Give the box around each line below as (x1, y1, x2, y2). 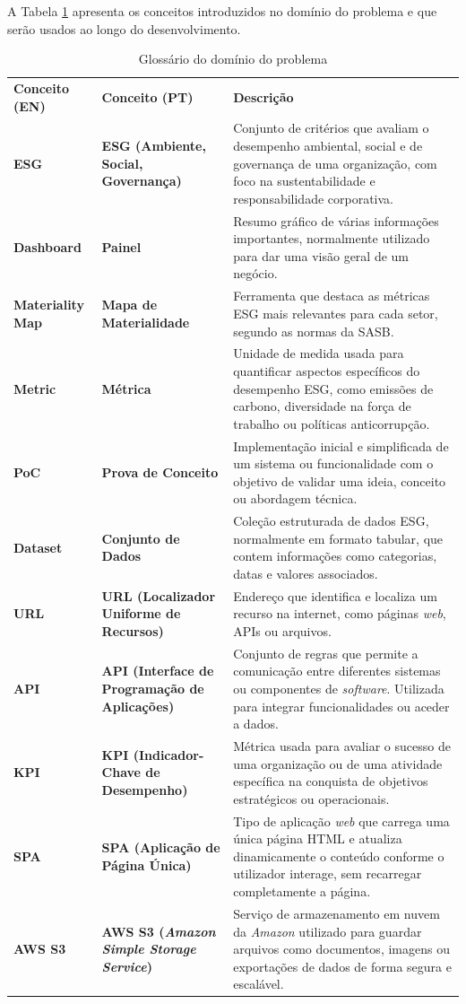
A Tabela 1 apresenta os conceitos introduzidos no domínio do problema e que (7, 2, 437, 20)
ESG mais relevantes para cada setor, (233, 303, 438, 322)
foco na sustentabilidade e (233, 171, 375, 190)
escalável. (233, 974, 284, 993)
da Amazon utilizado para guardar (233, 921, 422, 940)
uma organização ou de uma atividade (233, 754, 443, 773)
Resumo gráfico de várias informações (233, 211, 439, 230)
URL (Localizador (101, 586, 216, 605)
